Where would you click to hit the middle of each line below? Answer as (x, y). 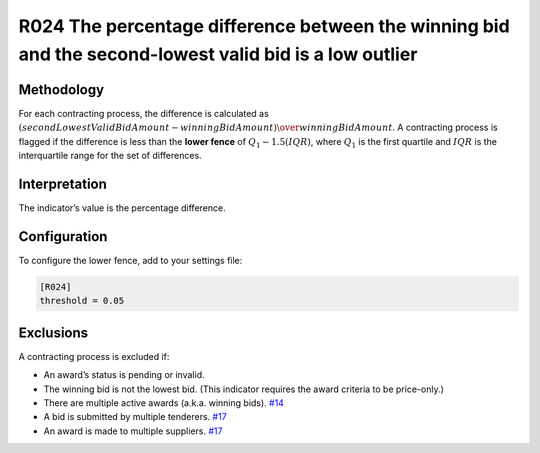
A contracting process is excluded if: (94, 356)
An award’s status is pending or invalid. (124, 375)
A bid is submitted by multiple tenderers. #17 (135, 417)
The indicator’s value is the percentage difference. (122, 207)
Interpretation (62, 183)
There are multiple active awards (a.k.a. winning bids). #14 (164, 402)
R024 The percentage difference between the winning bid (264, 26)
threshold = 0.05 (82, 301)
